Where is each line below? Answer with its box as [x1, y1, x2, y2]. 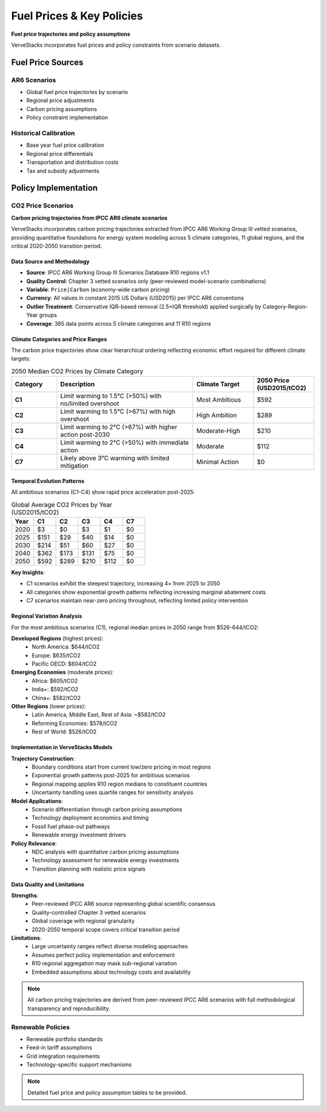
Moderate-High [196, 426, 240, 435]
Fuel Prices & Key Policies [11, 9, 144, 22]
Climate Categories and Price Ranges [11, 335, 107, 343]
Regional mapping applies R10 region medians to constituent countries [31, 780, 208, 787]
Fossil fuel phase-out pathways [31, 823, 110, 830]
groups [39, 311, 58, 318]
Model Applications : [11, 797, 64, 804]
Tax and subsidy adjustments [26, 167, 100, 174]
